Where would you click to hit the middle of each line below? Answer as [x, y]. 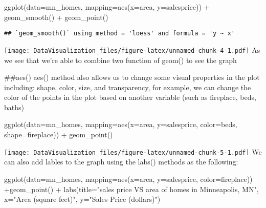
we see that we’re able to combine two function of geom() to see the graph [120, 60]
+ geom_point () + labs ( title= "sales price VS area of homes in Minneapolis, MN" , [131, 189]
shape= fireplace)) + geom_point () [59, 134]
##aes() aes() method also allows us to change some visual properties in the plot [132, 77]
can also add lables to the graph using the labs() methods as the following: [121, 162]
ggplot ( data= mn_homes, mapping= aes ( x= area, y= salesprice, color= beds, [121, 124]
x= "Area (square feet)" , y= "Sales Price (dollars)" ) [82, 199]
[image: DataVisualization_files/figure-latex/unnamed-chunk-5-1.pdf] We [133, 151]
